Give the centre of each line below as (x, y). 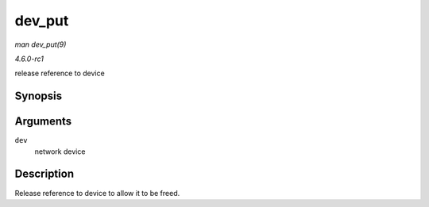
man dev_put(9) (41, 44)
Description (44, 174)
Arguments (43, 122)
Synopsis (39, 96)
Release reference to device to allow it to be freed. (97, 193)
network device (60, 151)
